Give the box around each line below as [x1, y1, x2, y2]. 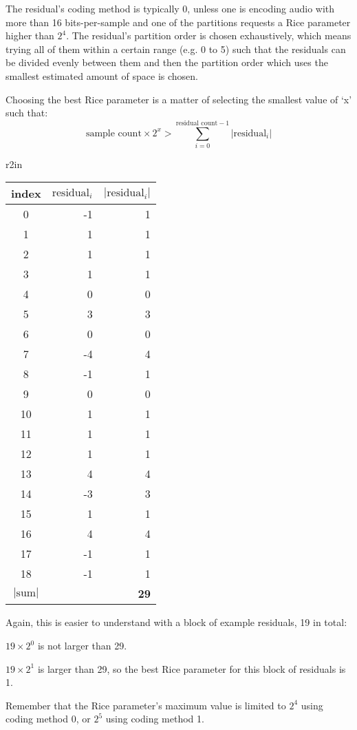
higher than [6, 28, 54, 43]
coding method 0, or [6, 711, 91, 726]
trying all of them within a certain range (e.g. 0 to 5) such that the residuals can [6, 41, 346, 56]
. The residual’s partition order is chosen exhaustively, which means [66, 28, 351, 43]
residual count [175, 119, 218, 127]
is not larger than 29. [37, 638, 127, 653]
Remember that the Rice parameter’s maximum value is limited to [6, 698, 286, 712]
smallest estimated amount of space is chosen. [6, 68, 199, 83]
